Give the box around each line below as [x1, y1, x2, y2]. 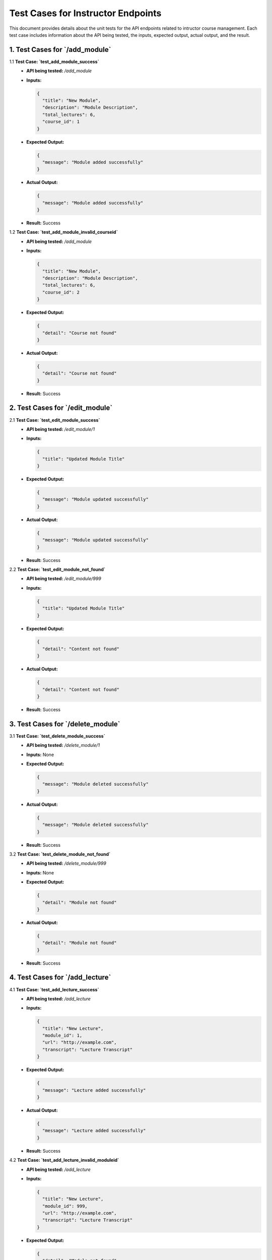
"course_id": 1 [42, 119, 80, 124]
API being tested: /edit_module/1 [26, 426, 95, 432]
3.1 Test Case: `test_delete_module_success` [9, 733, 106, 739]
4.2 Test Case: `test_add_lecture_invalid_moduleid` [9, 1157, 119, 1163]
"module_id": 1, [42, 1033, 83, 1038]
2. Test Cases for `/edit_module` [9, 404, 113, 412]
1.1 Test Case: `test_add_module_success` [9, 58, 99, 65]
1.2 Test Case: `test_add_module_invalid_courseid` [9, 229, 118, 235]
